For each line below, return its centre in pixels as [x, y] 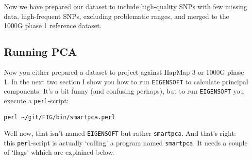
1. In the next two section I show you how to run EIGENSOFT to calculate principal [126, 81]
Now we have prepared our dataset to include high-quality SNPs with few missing [126, 6]
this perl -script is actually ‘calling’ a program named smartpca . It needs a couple [126, 142]
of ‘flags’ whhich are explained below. [59, 152]
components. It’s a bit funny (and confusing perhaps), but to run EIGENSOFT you [124, 91]
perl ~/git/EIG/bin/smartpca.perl [60, 117]
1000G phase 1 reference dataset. [53, 25]
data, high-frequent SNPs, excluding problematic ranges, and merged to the [117, 16]
